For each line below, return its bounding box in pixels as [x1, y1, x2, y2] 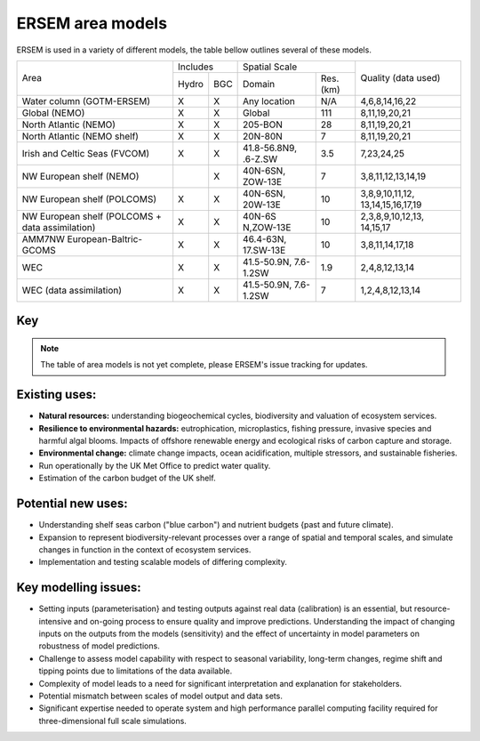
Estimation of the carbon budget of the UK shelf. [38, 472, 217, 484]
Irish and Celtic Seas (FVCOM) [21, 147, 150, 159]
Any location [243, 94, 295, 107]
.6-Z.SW [243, 152, 278, 165]
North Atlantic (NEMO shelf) [21, 130, 140, 142]
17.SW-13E [243, 244, 286, 256]
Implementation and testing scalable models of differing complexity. [38, 557, 288, 568]
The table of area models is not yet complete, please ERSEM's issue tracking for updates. [40, 359, 368, 370]
